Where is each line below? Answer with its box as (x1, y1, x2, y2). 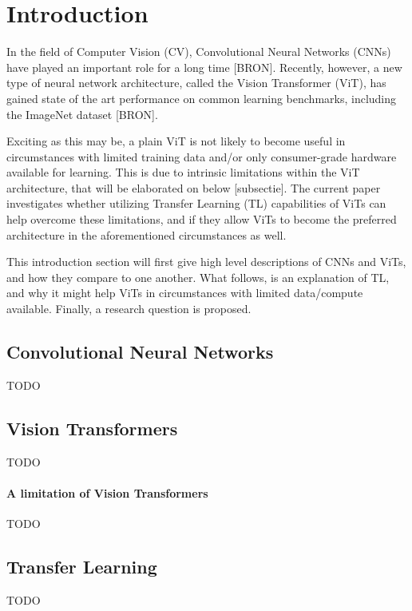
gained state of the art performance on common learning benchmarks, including (6, 89, 397, 106)
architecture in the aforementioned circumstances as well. (6, 226, 287, 243)
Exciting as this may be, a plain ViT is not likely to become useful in (6, 133, 346, 149)
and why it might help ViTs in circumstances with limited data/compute (6, 284, 363, 301)
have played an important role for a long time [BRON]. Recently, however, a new (6, 58, 402, 75)
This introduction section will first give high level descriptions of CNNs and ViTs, (6, 253, 406, 270)
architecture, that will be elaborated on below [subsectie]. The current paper (6, 179, 381, 196)
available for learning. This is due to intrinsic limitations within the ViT (6, 164, 360, 181)
